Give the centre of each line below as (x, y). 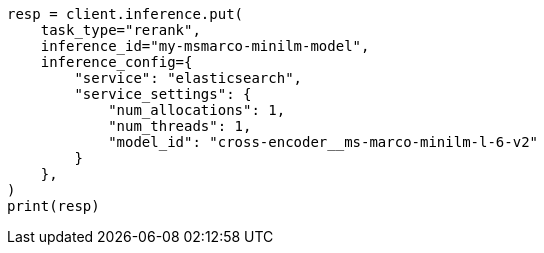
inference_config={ (116, 62)
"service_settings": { (163, 94)
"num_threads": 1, (180, 126)
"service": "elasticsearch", (188, 78)
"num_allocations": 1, (197, 110)
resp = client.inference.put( (125, 14)
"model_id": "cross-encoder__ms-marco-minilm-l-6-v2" (323, 142)
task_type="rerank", (120, 30)
